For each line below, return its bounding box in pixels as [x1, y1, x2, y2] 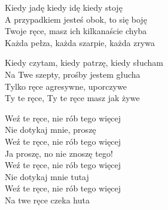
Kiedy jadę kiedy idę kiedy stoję [5, 1, 123, 13]
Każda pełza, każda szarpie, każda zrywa [5, 36, 155, 48]
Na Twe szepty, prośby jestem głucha [5, 68, 140, 80]
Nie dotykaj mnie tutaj [5, 170, 89, 182]
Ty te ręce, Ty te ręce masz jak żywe [5, 92, 140, 104]
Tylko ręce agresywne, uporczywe [5, 80, 127, 92]
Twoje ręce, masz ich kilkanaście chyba [5, 25, 147, 37]
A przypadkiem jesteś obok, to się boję [5, 13, 147, 25]
